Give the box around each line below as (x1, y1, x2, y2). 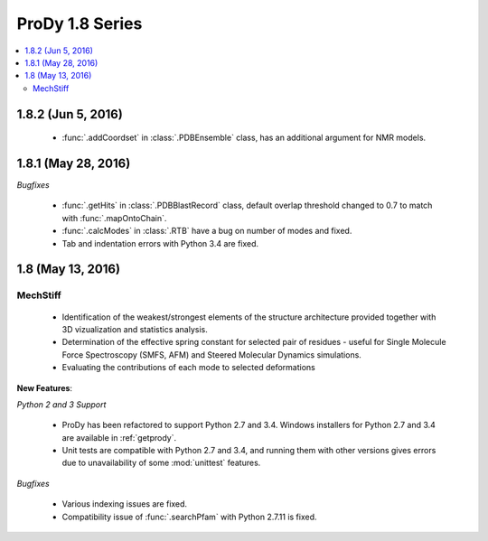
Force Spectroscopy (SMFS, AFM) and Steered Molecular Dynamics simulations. (61, 349, 361, 360)
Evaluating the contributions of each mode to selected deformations (61, 362, 315, 373)
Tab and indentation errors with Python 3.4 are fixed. (61, 238, 259, 248)
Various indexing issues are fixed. (61, 499, 188, 509)
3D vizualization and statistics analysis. (61, 323, 208, 334)
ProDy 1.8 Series (16, 14, 143, 33)
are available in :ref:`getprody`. (61, 432, 176, 443)
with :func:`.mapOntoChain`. (61, 212, 167, 223)
